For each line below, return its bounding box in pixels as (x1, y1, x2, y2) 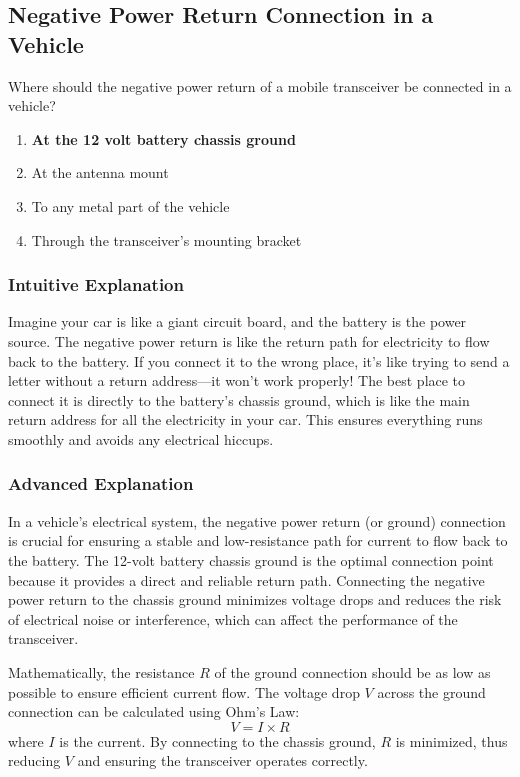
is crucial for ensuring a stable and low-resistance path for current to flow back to (8, 530, 508, 551)
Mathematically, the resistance (8, 661, 195, 682)
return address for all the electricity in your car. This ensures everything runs (8, 409, 483, 430)
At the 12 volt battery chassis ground (31, 128, 296, 149)
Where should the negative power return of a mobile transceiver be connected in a (8, 75, 512, 96)
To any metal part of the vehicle (31, 195, 230, 216)
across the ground (377, 681, 486, 702)
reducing (8, 750, 61, 771)
